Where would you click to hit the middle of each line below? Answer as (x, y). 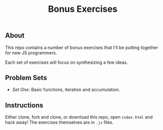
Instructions (24, 105)
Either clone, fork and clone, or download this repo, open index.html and (79, 117)
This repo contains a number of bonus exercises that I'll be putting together (82, 47)
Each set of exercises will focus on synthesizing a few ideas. (66, 62)
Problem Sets (26, 78)
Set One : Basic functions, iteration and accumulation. (66, 89)
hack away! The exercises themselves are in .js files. (59, 123)
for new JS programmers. (31, 52)
